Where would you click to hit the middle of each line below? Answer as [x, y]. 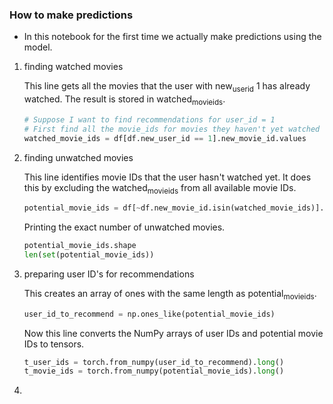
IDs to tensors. [54, 344]
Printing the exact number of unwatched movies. [124, 227]
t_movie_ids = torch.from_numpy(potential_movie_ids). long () [154, 371]
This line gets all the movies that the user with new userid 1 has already [167, 87]
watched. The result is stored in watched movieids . [124, 100]
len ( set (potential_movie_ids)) [89, 255]
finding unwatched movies [78, 157]
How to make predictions [71, 15]
